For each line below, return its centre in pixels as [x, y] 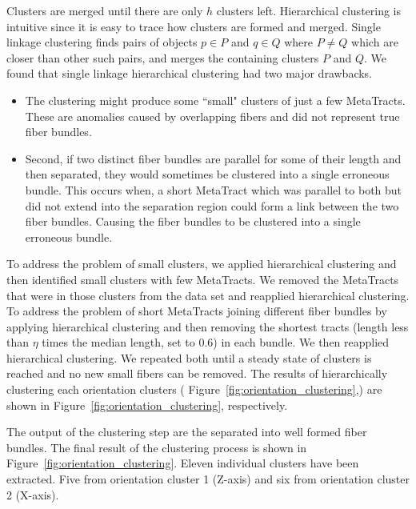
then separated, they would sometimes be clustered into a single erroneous [207, 174]
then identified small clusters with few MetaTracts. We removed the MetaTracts [203, 279]
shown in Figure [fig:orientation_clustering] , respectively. [147, 405]
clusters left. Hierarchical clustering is [309, 10]
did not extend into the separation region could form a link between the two [212, 205]
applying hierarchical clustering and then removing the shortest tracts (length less [208, 326]
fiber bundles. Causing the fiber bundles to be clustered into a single [193, 221]
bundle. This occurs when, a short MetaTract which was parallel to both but [214, 189]
